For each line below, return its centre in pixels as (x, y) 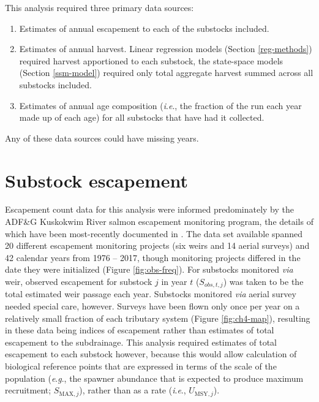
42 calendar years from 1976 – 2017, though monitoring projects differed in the (153, 257)
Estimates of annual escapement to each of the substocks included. (144, 28)
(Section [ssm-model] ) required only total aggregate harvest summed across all (166, 73)
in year (174, 282)
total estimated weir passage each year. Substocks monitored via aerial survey (151, 294)
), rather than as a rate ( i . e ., (133, 390)
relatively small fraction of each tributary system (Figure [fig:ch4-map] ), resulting (158, 318)
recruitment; (28, 390)
